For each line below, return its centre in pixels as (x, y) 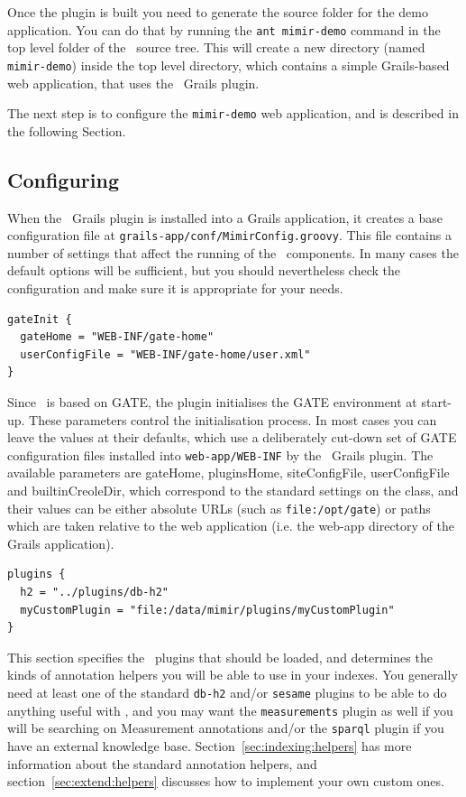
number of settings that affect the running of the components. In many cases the (233, 252)
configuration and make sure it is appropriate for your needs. (175, 287)
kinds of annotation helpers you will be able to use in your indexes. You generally (233, 675)
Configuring (64, 179)
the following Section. (67, 130)
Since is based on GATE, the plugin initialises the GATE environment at (212, 401)
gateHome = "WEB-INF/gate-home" (117, 337)
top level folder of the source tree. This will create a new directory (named (216, 47)
